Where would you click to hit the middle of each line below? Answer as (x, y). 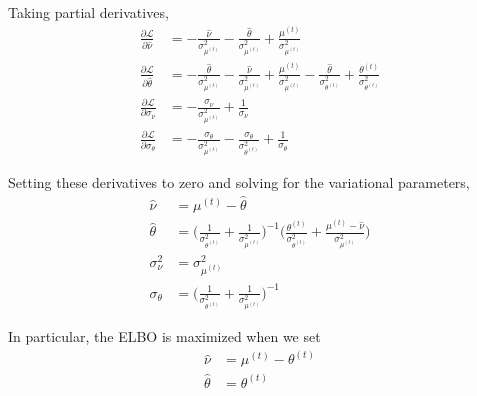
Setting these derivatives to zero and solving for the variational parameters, (239, 181)
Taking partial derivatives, (88, 12)
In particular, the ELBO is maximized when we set (164, 336)
